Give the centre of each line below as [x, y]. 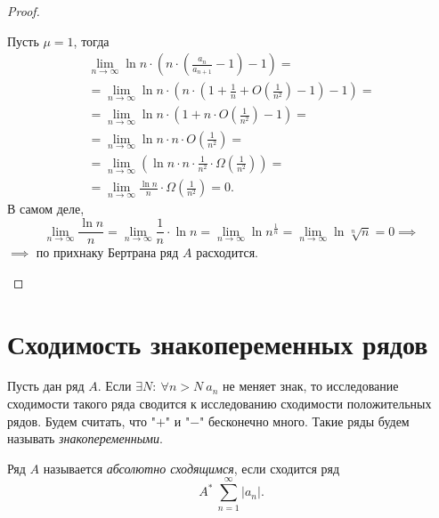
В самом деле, [46, 209]
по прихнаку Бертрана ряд [107, 252]
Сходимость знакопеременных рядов [218, 343]
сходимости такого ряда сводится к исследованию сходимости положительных [219, 404]
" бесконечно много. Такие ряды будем [305, 421]
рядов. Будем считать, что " [81, 421]
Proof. [24, 11]
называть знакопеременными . [85, 438]
